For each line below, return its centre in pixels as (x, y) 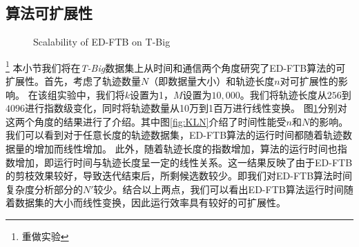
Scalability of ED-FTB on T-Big (102, 42)
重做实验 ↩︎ (45, 236)
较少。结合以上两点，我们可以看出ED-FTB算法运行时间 (219, 189)
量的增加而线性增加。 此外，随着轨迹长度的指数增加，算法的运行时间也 (176, 149)
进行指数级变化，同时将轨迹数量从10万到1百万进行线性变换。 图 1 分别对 (186, 108)
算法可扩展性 (49, 13)
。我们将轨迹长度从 (283, 94)
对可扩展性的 (309, 81)
